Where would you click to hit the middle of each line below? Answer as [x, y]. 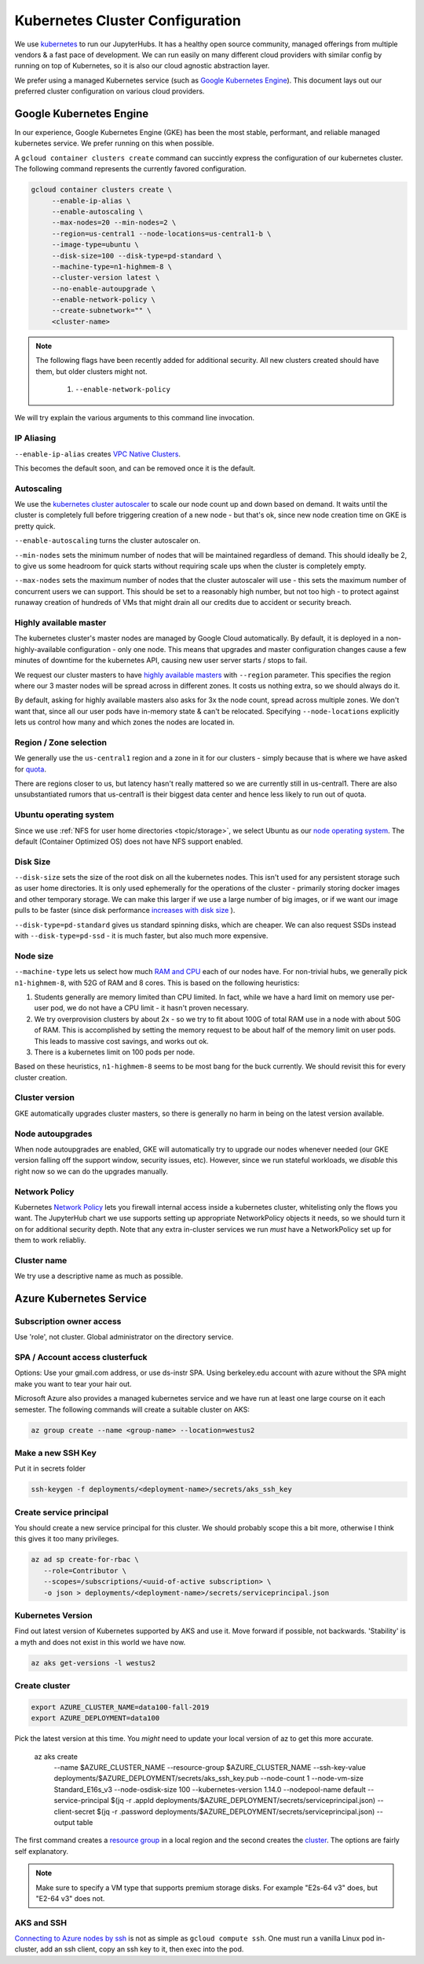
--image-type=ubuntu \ [95, 245]
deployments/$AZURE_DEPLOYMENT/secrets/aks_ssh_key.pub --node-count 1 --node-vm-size [209, 1779]
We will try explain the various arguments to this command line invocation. [135, 418]
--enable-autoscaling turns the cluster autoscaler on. [108, 540]
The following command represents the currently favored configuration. [130, 169]
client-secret [75, 1812]
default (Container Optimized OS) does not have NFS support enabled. [129, 841]
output [64, 1822]
